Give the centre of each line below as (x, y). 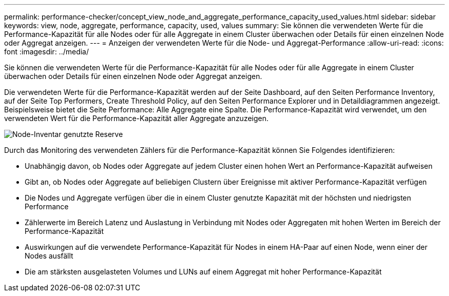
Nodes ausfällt (49, 256)
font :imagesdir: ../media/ (47, 52)
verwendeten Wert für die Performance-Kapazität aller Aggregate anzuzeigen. (136, 118)
